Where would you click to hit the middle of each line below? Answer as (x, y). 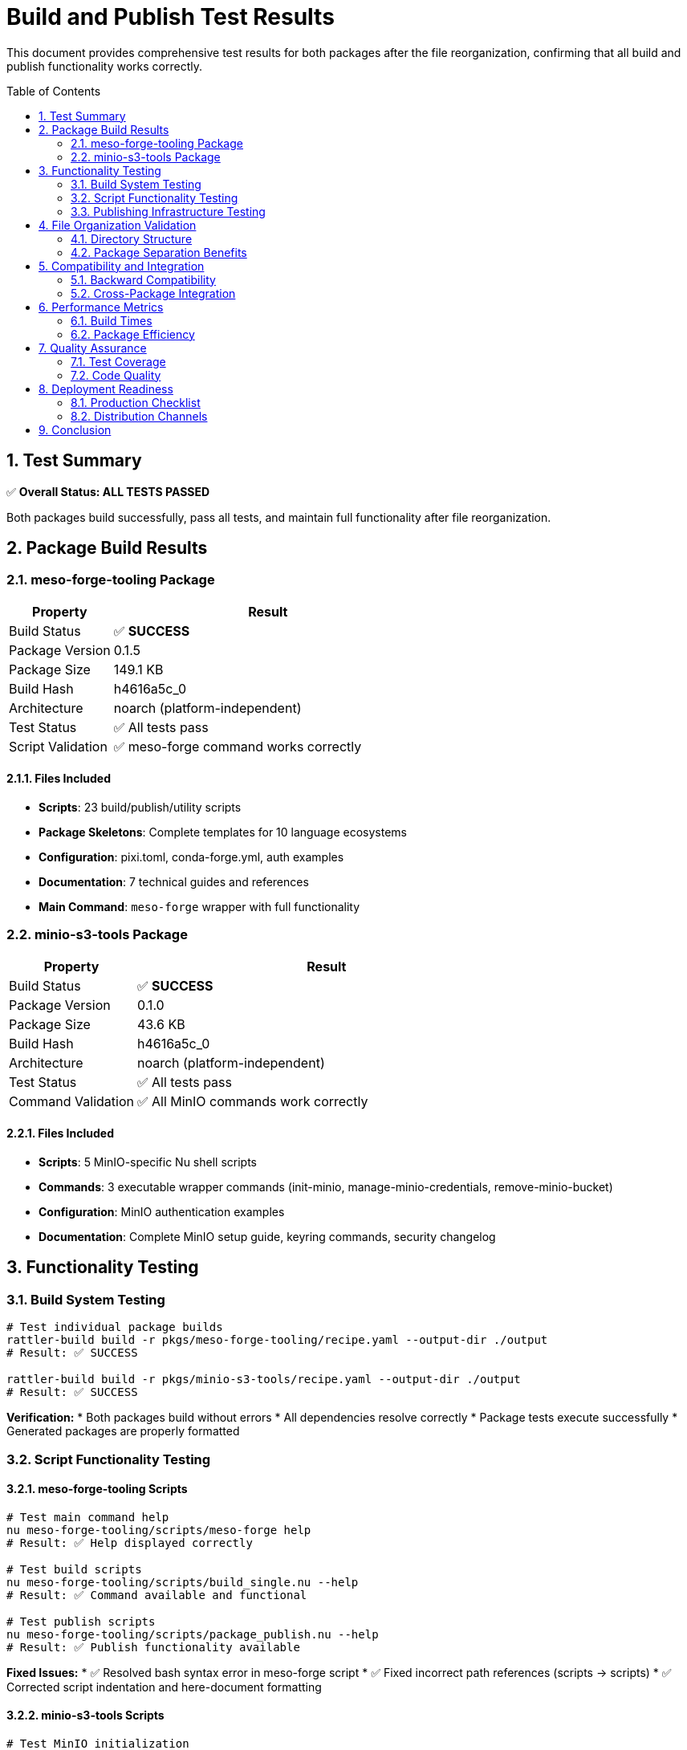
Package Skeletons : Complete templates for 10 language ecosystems (223, 832)
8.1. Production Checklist (136, 402)
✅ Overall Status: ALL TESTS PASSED (108, 491)
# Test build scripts (74, 1569)
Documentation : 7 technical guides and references (174, 882)
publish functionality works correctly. (104, 66)
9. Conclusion (75, 429)
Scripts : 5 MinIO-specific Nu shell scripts (148, 1162)
